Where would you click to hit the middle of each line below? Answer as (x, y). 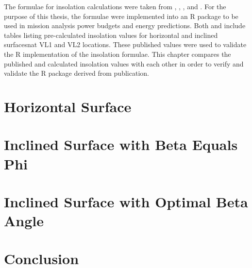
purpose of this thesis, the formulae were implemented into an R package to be (121, 16)
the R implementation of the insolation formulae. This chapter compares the (118, 54)
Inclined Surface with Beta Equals (121, 144)
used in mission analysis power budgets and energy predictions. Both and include (125, 25)
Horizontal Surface (68, 106)
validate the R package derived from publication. (76, 73)
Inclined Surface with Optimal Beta (126, 201)
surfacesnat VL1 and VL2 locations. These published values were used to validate (125, 44)
